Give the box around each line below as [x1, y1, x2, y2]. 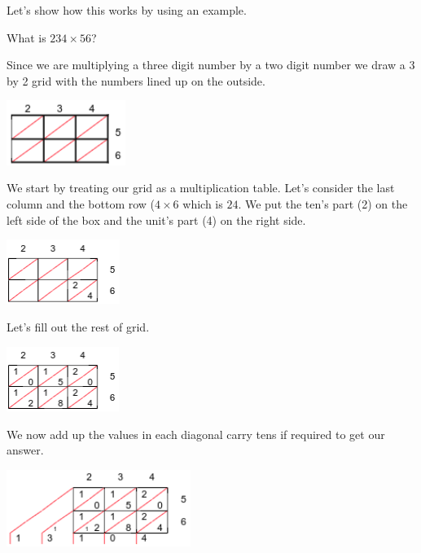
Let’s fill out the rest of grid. [7, 318, 150, 336]
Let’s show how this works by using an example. [7, 2, 247, 18]
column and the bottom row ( [7, 195, 156, 212]
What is [7, 29, 46, 46]
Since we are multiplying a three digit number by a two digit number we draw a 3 [7, 56, 415, 73]
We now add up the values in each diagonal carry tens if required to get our [7, 425, 385, 442]
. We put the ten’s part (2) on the [238, 195, 408, 212]
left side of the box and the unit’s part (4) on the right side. [7, 211, 306, 228]
